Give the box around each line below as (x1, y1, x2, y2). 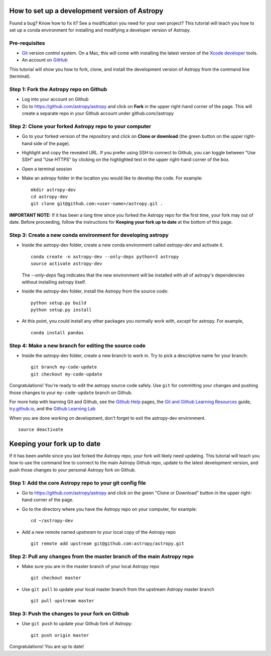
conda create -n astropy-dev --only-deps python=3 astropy (31, 254, 179, 259)
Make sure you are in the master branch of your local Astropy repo (22, 564, 160, 570)
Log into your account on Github (22, 96, 89, 103)
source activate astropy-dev (31, 261, 102, 266)
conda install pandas (31, 330, 84, 335)
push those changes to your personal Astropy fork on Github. (9, 466, 136, 473)
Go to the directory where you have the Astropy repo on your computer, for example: (22, 506, 197, 512)
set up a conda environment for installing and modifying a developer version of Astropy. (9, 27, 191, 33)
